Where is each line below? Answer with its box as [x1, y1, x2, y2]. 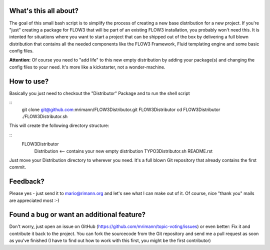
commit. [9, 164, 26, 170]
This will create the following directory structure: [9, 122, 109, 128]
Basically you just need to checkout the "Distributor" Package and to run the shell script [9, 90, 190, 96]
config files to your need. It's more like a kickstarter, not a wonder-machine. [9, 64, 165, 70]
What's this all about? [9, 6, 79, 15]
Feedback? [9, 177, 44, 186]
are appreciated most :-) [9, 197, 59, 203]
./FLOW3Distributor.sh [21, 113, 68, 119]
